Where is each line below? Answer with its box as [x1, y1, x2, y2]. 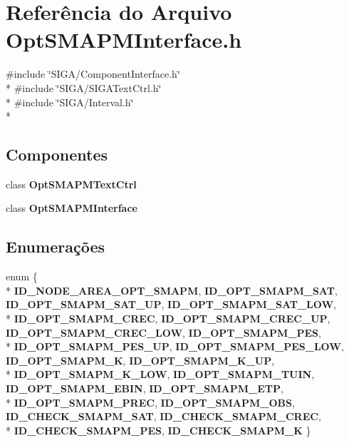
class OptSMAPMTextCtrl [6, 176, 137, 191]
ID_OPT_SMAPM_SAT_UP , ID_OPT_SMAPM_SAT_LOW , [6, 297, 337, 312]
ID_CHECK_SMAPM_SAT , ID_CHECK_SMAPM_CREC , [6, 409, 321, 424]
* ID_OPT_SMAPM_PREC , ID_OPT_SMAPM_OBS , [6, 394, 295, 409]
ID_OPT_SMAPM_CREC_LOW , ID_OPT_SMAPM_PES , [6, 325, 321, 340]
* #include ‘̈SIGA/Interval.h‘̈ [6, 94, 134, 109]
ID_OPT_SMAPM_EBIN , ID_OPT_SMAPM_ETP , [6, 381, 283, 396]
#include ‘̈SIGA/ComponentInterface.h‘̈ [6, 66, 180, 81]
